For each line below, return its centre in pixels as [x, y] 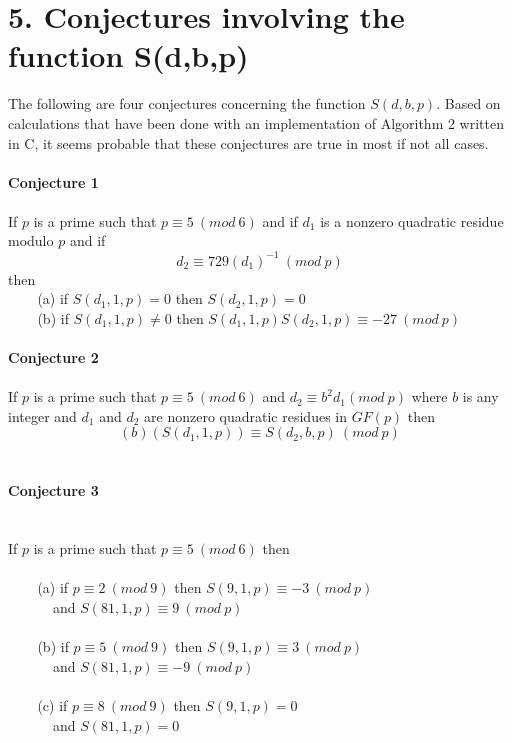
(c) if [52, 705]
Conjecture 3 [53, 489]
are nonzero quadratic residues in [245, 415]
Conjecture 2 [53, 356]
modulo [31, 240]
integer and [42, 415]
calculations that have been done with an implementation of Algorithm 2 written [256, 122]
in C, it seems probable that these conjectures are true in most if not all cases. [248, 142]
